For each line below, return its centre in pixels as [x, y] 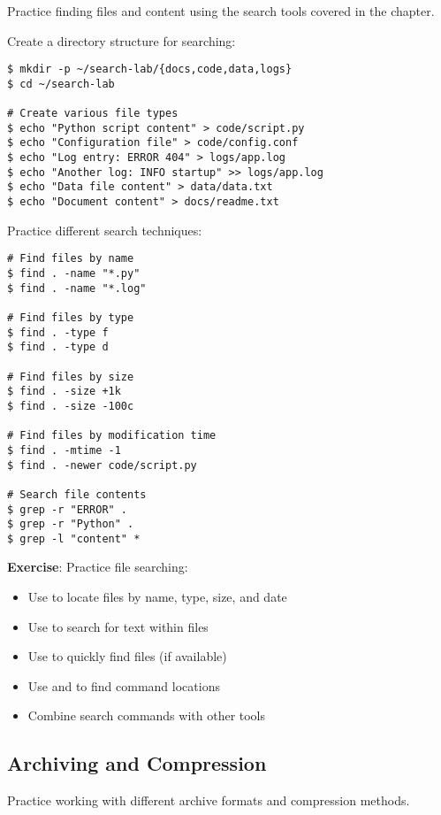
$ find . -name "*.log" [77, 288]
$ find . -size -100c [71, 406]
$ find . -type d [58, 347]
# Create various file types [93, 114]
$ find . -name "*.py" [74, 273]
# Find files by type [71, 317]
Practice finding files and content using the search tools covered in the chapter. [221, 11]
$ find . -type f [58, 332]
